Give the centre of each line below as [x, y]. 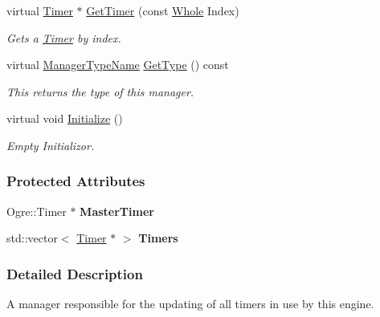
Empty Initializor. [51, 145]
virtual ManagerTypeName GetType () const [118, 65]
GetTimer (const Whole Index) [163, 10]
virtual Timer [40, 10]
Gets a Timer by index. [64, 37]
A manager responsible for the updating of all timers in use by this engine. [190, 304]
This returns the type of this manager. [100, 91]
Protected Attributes [76, 181]
